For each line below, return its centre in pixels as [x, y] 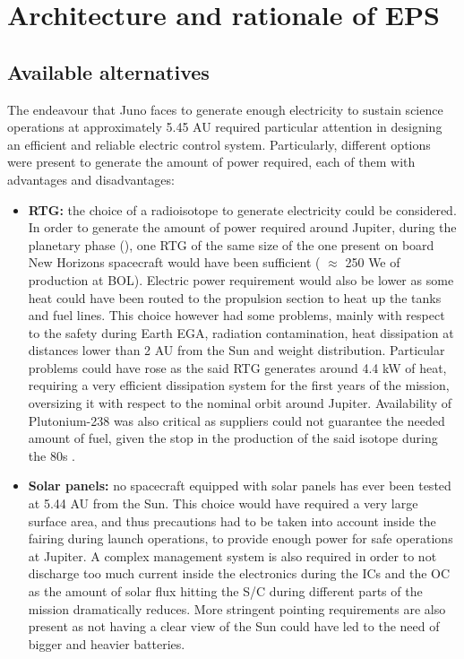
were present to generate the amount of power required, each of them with [211, 162]
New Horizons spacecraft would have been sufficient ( [174, 262]
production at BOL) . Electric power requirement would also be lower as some [241, 279]
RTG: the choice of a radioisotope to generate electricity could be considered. [242, 209]
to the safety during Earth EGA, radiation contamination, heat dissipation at [241, 332]
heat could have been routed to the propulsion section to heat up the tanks [235, 297]
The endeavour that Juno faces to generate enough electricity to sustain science [225, 109]
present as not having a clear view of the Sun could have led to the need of [234, 626]
